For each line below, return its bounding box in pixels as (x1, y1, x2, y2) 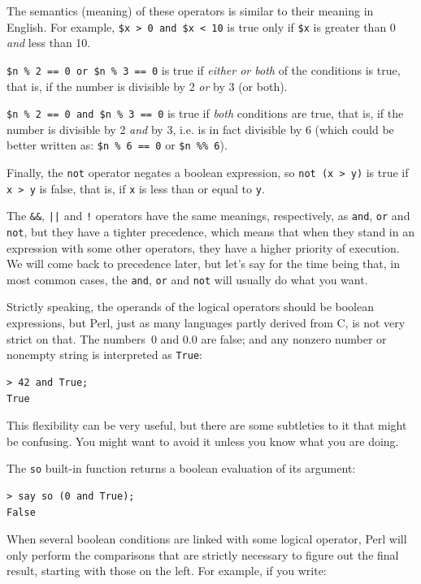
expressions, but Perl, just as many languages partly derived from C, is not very (7, 314, 406, 331)
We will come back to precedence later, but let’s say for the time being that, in (7, 255, 401, 272)
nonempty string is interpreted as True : (7, 346, 202, 363)
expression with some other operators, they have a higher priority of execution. (7, 239, 400, 256)
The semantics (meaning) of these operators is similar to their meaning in (7, 2, 374, 19)
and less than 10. (7, 34, 91, 51)
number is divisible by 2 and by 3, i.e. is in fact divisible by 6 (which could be (7, 120, 394, 137)
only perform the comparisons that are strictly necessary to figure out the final (7, 546, 399, 563)
